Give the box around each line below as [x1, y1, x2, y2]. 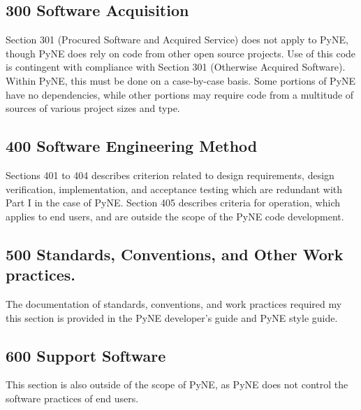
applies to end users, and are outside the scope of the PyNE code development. [6, 208, 344, 223]
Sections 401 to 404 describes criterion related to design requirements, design [6, 167, 334, 182]
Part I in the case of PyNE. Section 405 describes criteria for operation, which [6, 195, 340, 210]
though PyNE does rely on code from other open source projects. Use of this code [6, 45, 356, 60]
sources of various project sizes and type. [6, 101, 180, 115]
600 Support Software [6, 344, 166, 366]
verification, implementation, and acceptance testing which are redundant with [6, 181, 343, 196]
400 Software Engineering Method [6, 135, 258, 157]
